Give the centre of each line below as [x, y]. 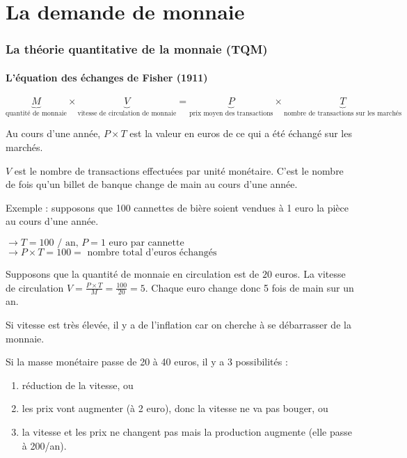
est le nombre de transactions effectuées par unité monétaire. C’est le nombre [179, 170]
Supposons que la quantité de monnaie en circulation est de [133, 274]
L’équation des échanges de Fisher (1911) [107, 77]
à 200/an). [44, 445]
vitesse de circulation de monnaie [127, 113]
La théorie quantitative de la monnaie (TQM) [137, 49]
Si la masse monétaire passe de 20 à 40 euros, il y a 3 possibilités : [147, 362]
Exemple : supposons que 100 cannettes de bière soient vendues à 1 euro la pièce [177, 207]
